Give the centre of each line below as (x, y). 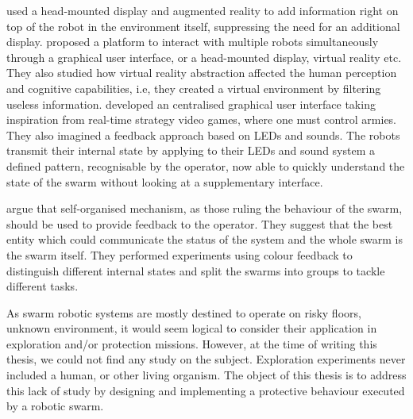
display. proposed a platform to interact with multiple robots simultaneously (193, 42)
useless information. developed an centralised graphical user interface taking (191, 104)
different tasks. (42, 286)
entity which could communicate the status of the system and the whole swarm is (205, 239)
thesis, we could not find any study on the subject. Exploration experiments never (206, 359)
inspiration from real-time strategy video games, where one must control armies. (202, 119)
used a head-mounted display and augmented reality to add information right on (203, 10)
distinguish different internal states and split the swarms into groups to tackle (196, 270)
